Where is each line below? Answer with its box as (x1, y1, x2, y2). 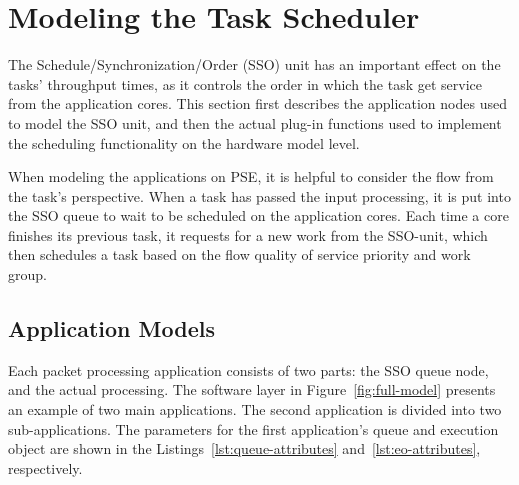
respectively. (8, 457, 83, 478)
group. (8, 264, 47, 285)
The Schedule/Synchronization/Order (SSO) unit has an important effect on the (8, 54, 501, 75)
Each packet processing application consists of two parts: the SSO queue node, (8, 359, 489, 380)
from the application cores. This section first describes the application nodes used (8, 93, 507, 114)
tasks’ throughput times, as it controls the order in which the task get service (8, 73, 482, 94)
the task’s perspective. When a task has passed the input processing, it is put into (8, 185, 511, 206)
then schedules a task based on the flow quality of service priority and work (8, 244, 471, 265)
